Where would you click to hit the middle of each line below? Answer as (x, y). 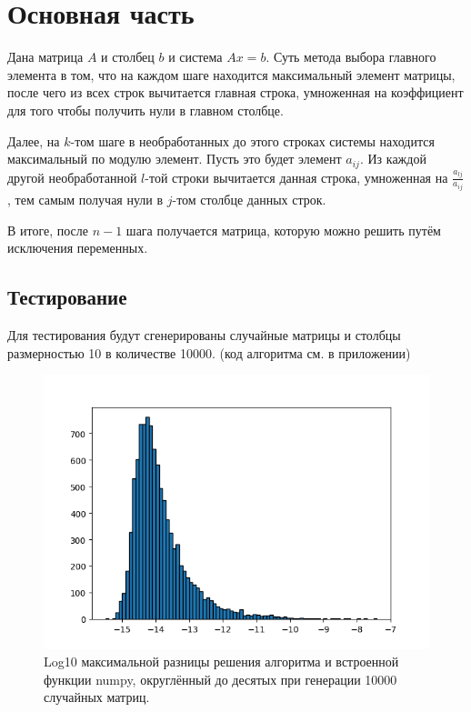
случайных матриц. (97, 697)
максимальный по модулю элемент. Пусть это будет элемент (175, 159)
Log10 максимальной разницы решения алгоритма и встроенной (221, 662)
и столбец (128, 57)
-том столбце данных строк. (249, 200)
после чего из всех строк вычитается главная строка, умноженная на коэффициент (235, 92)
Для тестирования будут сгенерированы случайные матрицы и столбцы (204, 335)
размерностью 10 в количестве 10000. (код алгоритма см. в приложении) (209, 352)
